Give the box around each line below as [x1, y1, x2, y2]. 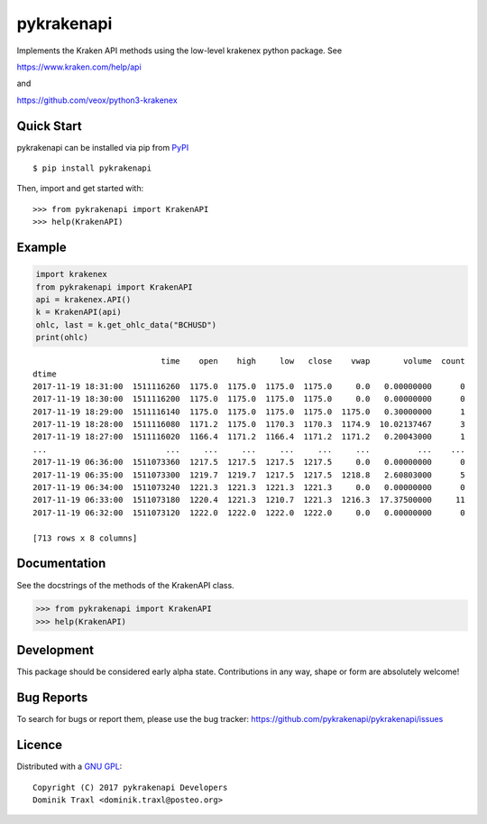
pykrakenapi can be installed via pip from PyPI [16, 142, 189, 153]
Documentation [16, 556, 106, 571]
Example [16, 240, 67, 255]
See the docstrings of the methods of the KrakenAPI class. [16, 579, 234, 590]
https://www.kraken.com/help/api [16, 61, 142, 72]
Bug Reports [16, 690, 88, 706]
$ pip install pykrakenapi [32, 163, 152, 173]
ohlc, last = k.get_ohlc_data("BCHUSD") [35, 319, 216, 329]
